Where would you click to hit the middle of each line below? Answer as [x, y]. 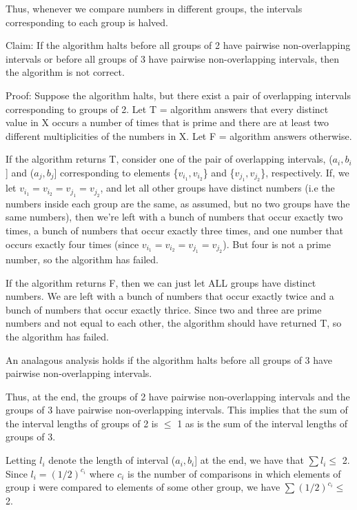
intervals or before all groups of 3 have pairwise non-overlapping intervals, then [172, 58]
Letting [21, 460]
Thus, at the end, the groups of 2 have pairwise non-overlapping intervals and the [178, 396]
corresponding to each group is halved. [87, 22]
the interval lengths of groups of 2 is [82, 423]
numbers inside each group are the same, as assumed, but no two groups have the [178, 203]
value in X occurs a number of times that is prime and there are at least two [167, 122]
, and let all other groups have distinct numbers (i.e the [217, 188]
